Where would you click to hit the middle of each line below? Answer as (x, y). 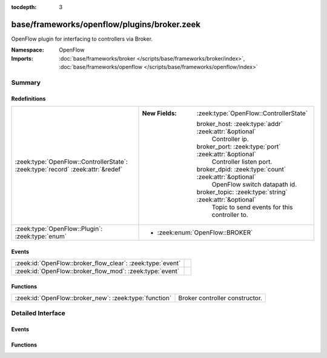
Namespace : (28, 50)
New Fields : (159, 113)
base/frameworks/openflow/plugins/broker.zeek (106, 24)
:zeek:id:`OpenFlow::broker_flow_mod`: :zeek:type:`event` (97, 271)
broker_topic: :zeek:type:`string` (242, 192)
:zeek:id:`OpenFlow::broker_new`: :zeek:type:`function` (93, 298)
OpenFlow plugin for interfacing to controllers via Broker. (82, 39)
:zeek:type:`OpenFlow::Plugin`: (59, 229)
